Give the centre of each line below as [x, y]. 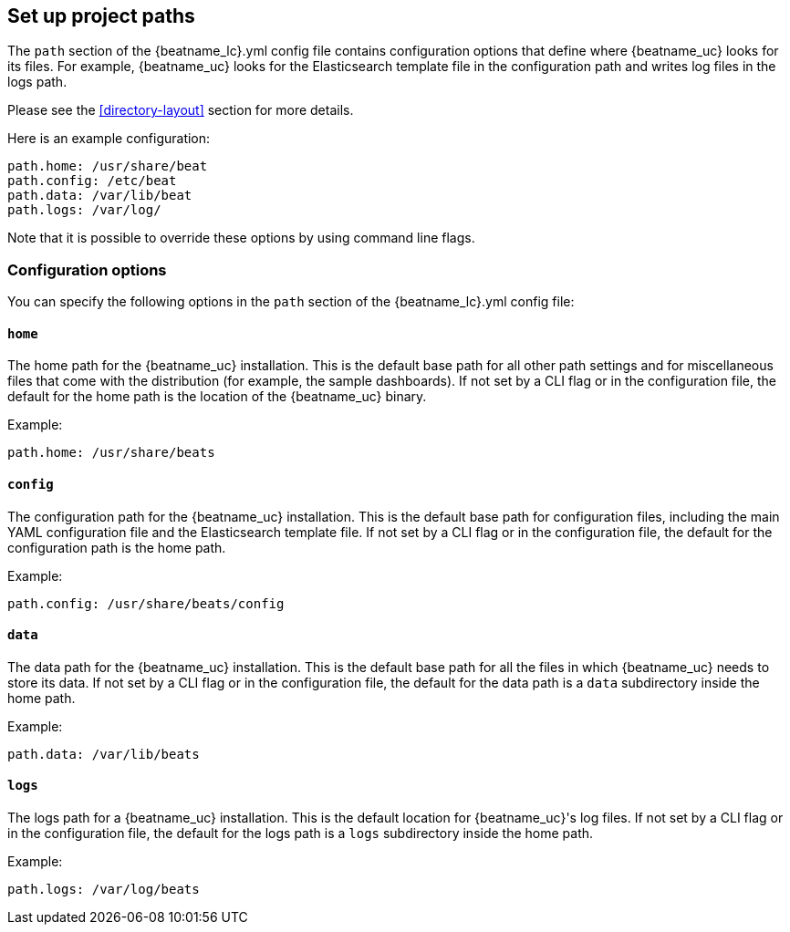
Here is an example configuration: [109, 139]
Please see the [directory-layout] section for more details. [181, 110]
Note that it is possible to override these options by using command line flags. [241, 238]
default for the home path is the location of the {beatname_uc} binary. [217, 397]
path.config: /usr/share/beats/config [146, 603]
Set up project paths [101, 16]
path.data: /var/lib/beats [104, 754]
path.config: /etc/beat [92, 181]
